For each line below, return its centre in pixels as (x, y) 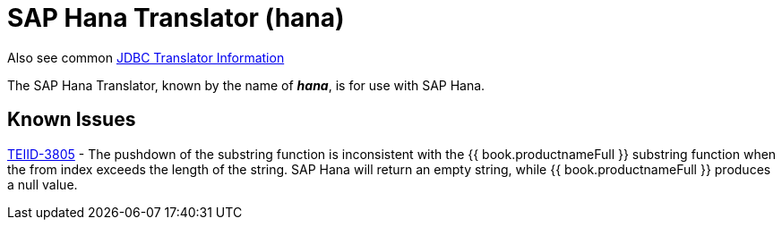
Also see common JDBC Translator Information (146, 57)
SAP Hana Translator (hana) (176, 18)
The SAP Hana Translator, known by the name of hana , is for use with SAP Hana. (246, 85)
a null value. (43, 184)
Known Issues (72, 120)
